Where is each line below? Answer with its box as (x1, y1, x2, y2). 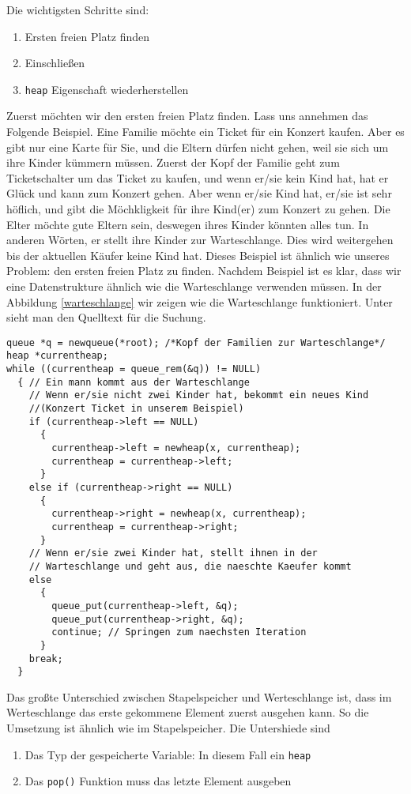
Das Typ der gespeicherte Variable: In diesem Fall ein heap (25, 746, 311, 762)
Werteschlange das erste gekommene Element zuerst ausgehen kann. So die (6, 704, 369, 721)
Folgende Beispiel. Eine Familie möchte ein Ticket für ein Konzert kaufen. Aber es (6, 123, 405, 140)
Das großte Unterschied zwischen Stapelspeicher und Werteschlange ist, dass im (6, 688, 392, 705)
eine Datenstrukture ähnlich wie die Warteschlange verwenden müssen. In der (6, 277, 382, 294)
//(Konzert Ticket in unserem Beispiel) (28, 403, 244, 415)
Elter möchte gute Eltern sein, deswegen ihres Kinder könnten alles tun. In (6, 216, 369, 232)
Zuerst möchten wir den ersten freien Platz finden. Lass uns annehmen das (6, 107, 368, 124)
